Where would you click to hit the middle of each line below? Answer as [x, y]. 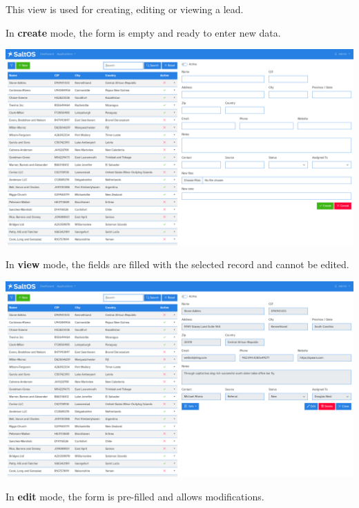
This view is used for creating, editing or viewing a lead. [125, 9]
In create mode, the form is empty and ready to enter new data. [143, 32]
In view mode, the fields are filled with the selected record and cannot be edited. [177, 264]
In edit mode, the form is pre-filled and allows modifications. [135, 496]
